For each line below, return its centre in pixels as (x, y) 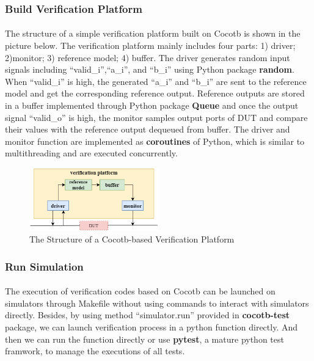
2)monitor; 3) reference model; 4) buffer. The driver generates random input (148, 57)
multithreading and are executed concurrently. (91, 153)
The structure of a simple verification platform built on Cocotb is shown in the (153, 33)
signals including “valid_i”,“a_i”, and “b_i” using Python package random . (150, 69)
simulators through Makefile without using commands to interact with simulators (157, 303)
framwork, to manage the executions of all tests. (95, 351)
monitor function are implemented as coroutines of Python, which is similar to (155, 141)
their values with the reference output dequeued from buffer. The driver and (148, 129)
